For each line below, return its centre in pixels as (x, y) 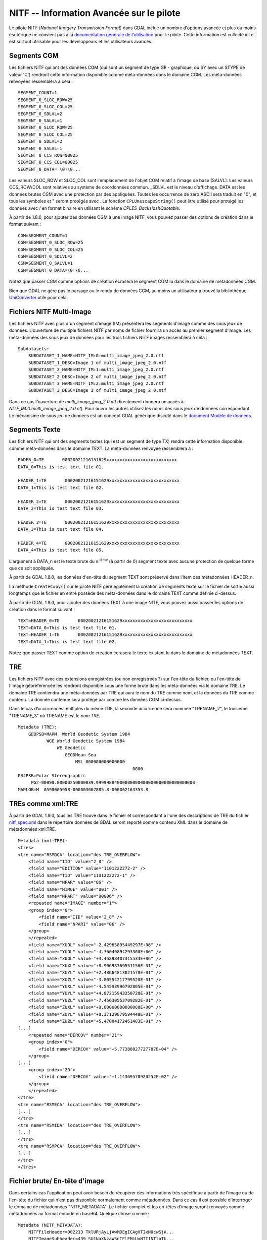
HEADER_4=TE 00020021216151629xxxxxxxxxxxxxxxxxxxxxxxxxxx (99, 543)
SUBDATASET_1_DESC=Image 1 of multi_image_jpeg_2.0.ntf (97, 363)
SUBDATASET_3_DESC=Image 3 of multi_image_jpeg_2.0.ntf (97, 390)
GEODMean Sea (80, 755)
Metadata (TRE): (38, 727)
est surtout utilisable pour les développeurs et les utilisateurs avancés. (81, 42)
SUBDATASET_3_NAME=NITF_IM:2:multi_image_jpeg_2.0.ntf (96, 383)
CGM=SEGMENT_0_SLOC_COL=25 (51, 249)
